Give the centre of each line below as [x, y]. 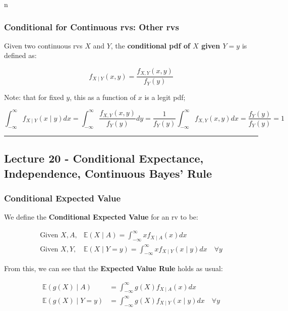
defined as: [20, 55]
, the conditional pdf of [150, 45]
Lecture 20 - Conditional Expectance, [104, 158]
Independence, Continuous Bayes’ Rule [108, 173]
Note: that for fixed [34, 97]
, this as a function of [103, 97]
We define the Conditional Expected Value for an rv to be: [101, 217]
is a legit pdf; [165, 97]
